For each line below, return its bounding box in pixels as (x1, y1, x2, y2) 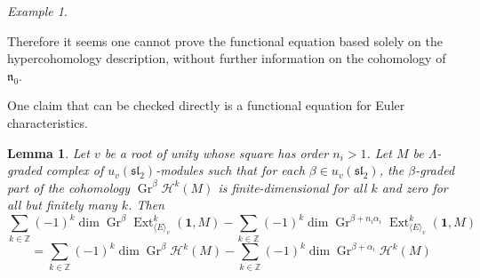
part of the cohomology (7, 178, 130, 196)
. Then (128, 195, 164, 214)
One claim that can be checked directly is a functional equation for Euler (7, 96, 405, 115)
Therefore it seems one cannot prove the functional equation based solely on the (7, 31, 444, 50)
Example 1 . (7, 2, 68, 20)
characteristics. (7, 113, 88, 131)
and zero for (381, 178, 448, 196)
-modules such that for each (156, 161, 305, 179)
